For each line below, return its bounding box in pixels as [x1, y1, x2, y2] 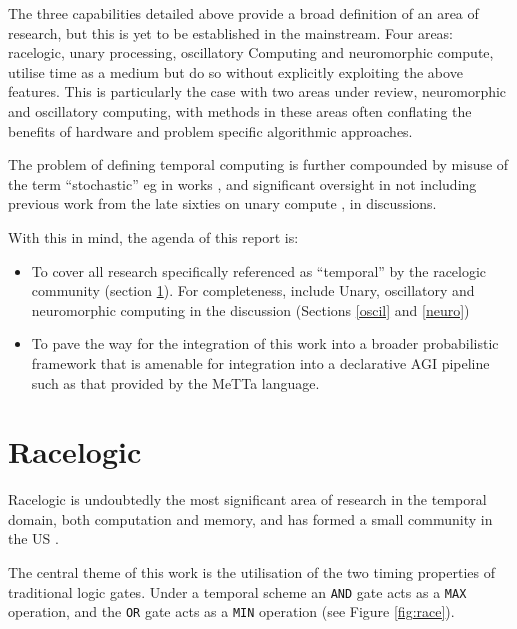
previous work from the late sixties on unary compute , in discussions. [8, 193, 437, 214]
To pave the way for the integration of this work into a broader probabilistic [31, 333, 499, 354]
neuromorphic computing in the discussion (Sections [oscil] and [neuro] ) [31, 299, 470, 320]
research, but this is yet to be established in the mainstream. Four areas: [8, 22, 454, 43]
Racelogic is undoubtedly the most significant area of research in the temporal [8, 489, 487, 510]
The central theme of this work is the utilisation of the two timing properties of [8, 562, 495, 582]
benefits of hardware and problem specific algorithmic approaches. [8, 120, 413, 141]
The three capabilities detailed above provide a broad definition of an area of [8, 3, 479, 23]
